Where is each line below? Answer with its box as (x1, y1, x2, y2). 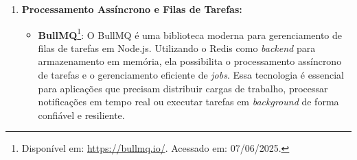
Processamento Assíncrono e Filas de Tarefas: (21, 2, 242, 16)
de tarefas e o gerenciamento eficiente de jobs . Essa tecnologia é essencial (38, 68, 344, 82)
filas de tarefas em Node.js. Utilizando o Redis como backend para (38, 40, 316, 55)
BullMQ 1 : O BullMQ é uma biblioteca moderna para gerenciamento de (38, 25, 343, 42)
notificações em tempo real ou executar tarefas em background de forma (38, 94, 339, 109)
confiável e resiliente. (38, 107, 125, 122)
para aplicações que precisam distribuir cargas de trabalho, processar (38, 81, 328, 95)
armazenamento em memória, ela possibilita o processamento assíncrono (38, 54, 342, 68)
